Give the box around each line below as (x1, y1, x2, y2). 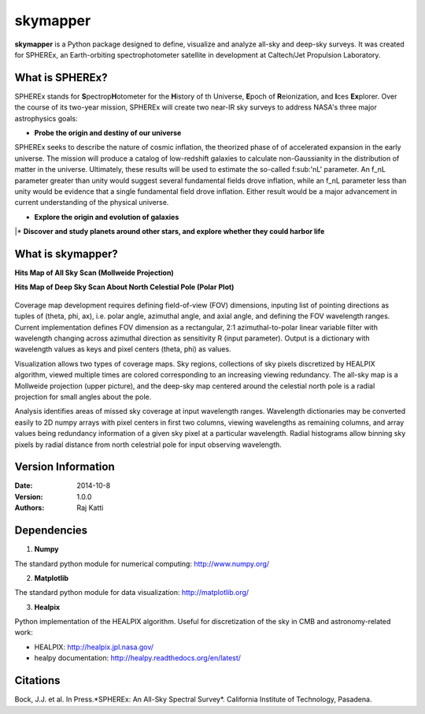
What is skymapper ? (14, 247, 118, 260)
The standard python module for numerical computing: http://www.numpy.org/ (14, 559, 270, 568)
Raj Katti (76, 503, 104, 512)
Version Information (14, 460, 115, 474)
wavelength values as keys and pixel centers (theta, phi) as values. (14, 344, 231, 354)
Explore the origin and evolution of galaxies (34, 212, 179, 221)
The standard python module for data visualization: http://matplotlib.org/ (14, 588, 249, 597)
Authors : (14, 503, 45, 512)
